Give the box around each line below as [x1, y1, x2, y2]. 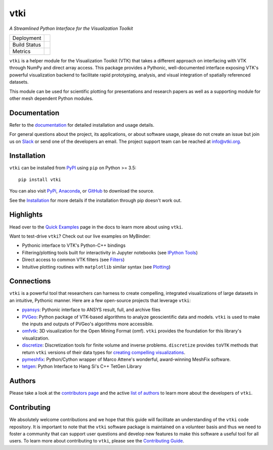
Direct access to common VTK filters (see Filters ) [22, 256, 125, 263]
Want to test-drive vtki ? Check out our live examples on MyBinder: [9, 233, 151, 239]
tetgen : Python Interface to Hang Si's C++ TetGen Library [22, 363, 142, 369]
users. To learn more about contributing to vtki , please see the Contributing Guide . [9, 438, 185, 444]
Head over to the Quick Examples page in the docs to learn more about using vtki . [9, 223, 183, 230]
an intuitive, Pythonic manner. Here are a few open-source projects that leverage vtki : [9, 297, 191, 304]
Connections [9, 277, 51, 286]
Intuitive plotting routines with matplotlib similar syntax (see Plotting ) [22, 264, 171, 270]
